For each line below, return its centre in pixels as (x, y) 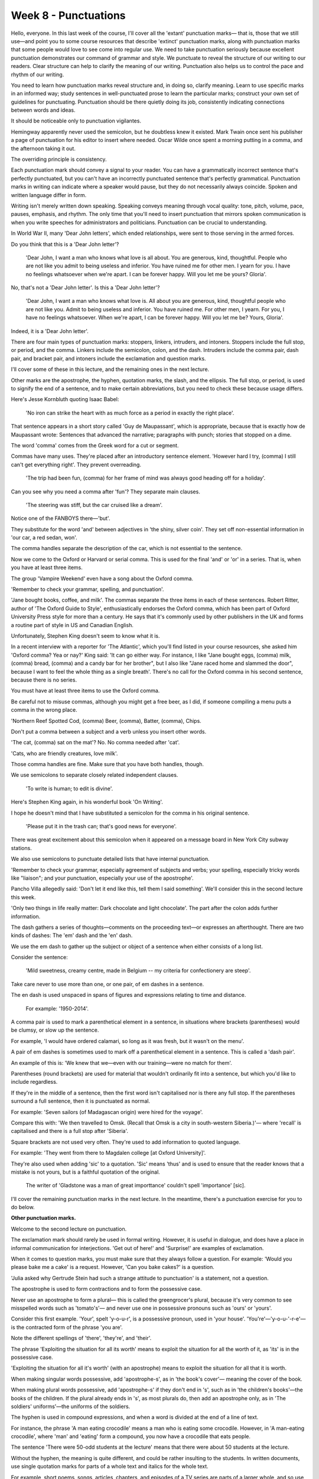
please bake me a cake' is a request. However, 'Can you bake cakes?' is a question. (113, 1267)
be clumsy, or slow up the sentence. (55, 1030)
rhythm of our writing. (38, 75)
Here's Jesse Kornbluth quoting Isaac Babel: (65, 399)
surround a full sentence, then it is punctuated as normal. (81, 1101)
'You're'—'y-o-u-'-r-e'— (276, 1319)
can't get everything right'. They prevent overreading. (76, 464)
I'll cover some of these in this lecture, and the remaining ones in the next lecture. (110, 369)
